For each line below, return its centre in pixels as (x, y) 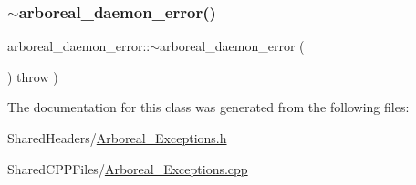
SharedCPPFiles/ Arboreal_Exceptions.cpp (128, 168)
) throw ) (33, 76)
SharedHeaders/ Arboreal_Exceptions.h (117, 138)
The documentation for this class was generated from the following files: (208, 107)
